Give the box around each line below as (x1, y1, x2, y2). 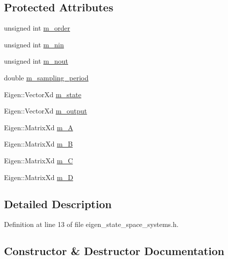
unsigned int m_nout (4, 56, 69, 66)
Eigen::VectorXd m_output (4, 106, 87, 116)
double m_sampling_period (4, 72, 89, 82)
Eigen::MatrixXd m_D (4, 172, 74, 182)
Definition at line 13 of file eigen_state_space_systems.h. (4, 219, 179, 229)
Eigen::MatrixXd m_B (4, 139, 73, 149)
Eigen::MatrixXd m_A (4, 122, 73, 132)
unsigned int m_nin (4, 39, 64, 49)
